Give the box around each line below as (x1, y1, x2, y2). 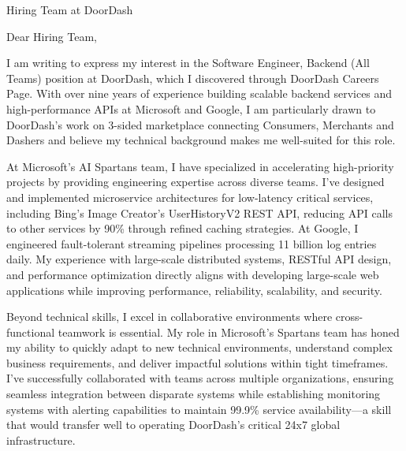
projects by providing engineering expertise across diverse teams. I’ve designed (6, 173, 385, 190)
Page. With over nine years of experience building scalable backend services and (6, 85, 393, 102)
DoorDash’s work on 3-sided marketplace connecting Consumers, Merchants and (6, 116, 394, 132)
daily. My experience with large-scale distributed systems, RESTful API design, (6, 251, 392, 267)
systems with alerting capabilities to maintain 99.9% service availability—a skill (6, 401, 392, 417)
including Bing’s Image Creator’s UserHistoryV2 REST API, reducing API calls (6, 204, 393, 221)
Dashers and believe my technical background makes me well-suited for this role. (6, 132, 396, 148)
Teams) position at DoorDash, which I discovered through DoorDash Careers (6, 69, 379, 86)
